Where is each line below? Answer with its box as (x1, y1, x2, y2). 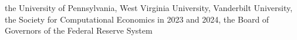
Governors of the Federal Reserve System (5, 24, 153, 37)
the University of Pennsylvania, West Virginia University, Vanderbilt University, (5, 2, 293, 13)
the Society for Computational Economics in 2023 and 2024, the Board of (5, 13, 269, 25)
